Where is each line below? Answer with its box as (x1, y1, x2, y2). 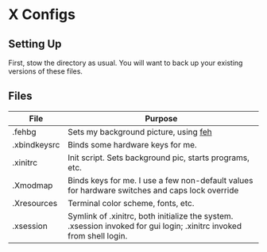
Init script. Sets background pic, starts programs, (67, 152, 250, 163)
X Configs (8, 6, 75, 24)
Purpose (145, 113, 178, 124)
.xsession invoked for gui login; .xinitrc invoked (67, 220, 242, 231)
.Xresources (12, 197, 58, 208)
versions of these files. (8, 67, 83, 76)
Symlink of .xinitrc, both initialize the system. (67, 210, 234, 221)
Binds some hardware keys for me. (67, 139, 197, 150)
